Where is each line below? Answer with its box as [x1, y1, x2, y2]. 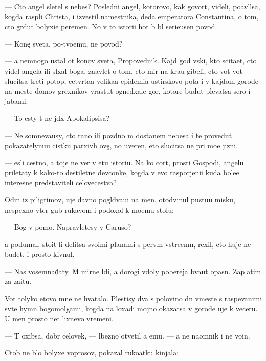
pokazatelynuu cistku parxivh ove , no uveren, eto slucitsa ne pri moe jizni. [5, 140, 238, 150]
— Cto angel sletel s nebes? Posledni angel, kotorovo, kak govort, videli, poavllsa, [5, 1, 260, 11]
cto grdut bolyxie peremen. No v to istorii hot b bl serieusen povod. [5, 21, 217, 32]
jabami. [5, 95, 28, 106]
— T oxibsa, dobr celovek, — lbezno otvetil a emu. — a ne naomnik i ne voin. [5, 330, 250, 341]
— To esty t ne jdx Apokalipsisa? [5, 112, 110, 123]
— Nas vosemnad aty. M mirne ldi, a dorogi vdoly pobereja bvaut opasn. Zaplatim [5, 265, 261, 276]
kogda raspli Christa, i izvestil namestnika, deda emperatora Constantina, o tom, [5, 11, 259, 21]
